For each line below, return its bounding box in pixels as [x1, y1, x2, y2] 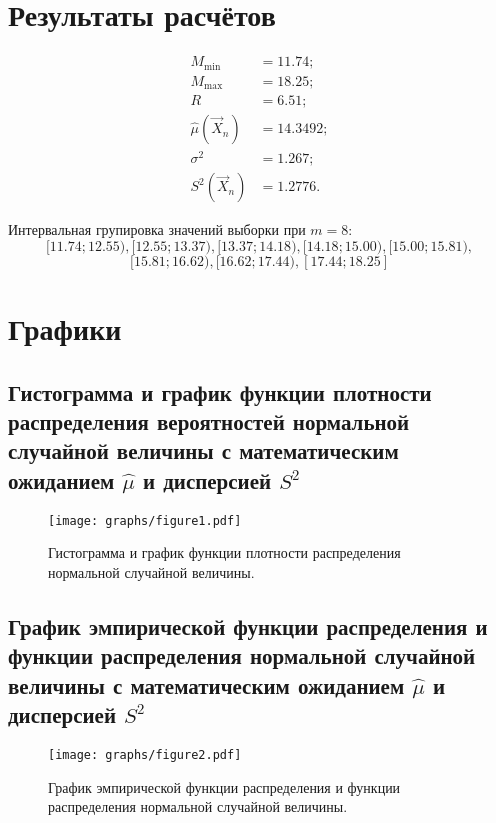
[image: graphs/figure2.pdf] [48, 747, 242, 762]
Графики [8, 308, 122, 349]
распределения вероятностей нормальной [8, 406, 410, 437]
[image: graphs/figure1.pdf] [48, 513, 242, 528]
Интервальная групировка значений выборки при [8, 219, 306, 240]
